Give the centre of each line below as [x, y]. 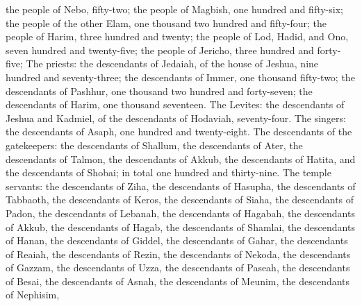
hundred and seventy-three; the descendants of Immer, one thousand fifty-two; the [180, 77]
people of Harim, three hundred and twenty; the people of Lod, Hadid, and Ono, [177, 36]
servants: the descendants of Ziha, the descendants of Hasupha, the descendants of [181, 186]
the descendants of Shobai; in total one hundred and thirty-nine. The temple [168, 172]
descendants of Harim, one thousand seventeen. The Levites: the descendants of [175, 104]
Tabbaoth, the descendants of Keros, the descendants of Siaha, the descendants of [180, 199]
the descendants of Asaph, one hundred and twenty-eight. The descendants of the [179, 131]
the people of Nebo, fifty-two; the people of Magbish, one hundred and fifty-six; [174, 9]
